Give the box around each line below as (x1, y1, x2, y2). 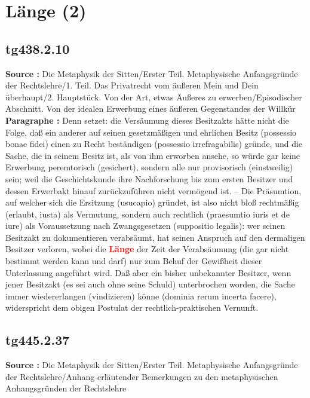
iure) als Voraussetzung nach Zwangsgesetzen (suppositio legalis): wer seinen (5, 219, 286, 232)
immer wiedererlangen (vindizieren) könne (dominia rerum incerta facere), (5, 289, 277, 302)
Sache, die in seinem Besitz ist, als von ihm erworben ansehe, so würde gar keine (5, 149, 300, 161)
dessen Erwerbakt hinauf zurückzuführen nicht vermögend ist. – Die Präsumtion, (5, 184, 302, 197)
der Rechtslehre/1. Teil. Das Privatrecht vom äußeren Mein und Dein (5, 79, 259, 91)
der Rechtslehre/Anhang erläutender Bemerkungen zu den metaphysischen (5, 370, 278, 382)
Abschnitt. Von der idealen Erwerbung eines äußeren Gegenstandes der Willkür (5, 102, 296, 115)
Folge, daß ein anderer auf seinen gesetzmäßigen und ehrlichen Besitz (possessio (5, 125, 297, 138)
